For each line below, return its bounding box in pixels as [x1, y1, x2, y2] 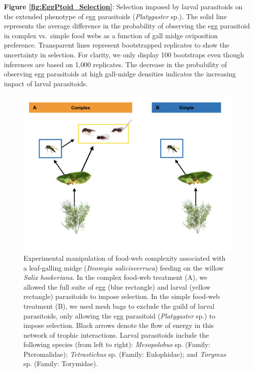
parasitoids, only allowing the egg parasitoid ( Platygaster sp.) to [23, 310, 215, 321]
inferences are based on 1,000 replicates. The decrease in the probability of [4, 59, 227, 69]
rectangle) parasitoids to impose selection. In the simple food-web [23, 291, 220, 301]
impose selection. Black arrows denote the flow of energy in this [23, 320, 214, 330]
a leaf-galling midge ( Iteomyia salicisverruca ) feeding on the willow [23, 262, 224, 273]
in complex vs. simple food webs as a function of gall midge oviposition [4, 30, 218, 40]
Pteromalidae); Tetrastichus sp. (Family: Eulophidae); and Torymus [23, 348, 226, 359]
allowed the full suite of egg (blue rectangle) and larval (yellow [23, 281, 211, 292]
